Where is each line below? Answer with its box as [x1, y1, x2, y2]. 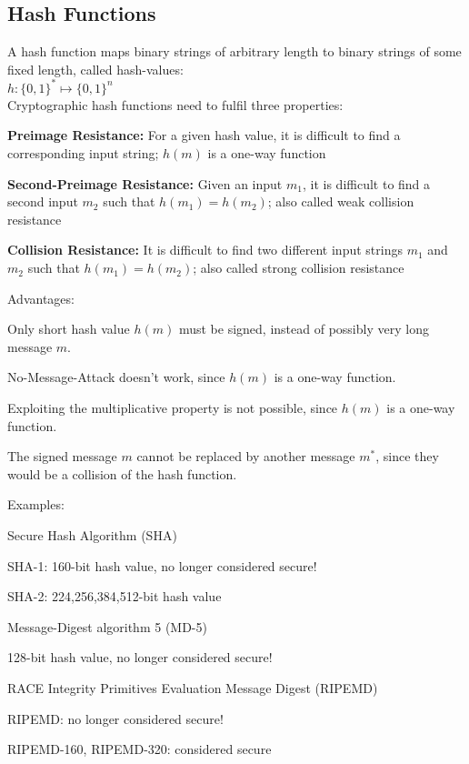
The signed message [7, 447, 117, 466]
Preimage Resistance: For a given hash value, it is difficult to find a [7, 126, 401, 145]
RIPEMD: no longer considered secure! [7, 709, 224, 728]
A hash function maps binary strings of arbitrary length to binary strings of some [7, 42, 462, 61]
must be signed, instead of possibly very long [178, 319, 429, 338]
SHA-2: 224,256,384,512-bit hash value [7, 587, 222, 606]
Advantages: [7, 288, 75, 307]
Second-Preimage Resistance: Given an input [7, 174, 283, 193]
